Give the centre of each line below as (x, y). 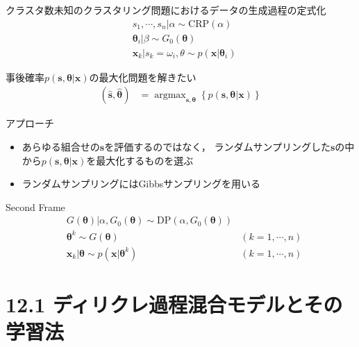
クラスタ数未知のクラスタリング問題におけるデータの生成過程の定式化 (166, 10)
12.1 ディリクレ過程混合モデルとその (174, 304)
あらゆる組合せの (61, 146)
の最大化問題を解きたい (143, 77)
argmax (170, 95)
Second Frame (35, 206)
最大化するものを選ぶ (145, 160)
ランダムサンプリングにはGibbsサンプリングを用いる (141, 184)
